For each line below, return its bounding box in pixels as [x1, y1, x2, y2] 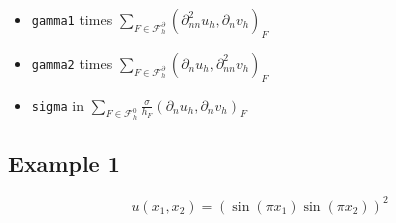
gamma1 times [31, 9, 113, 29]
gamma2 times [31, 52, 113, 73]
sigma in [31, 94, 84, 115]
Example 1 [8, 148, 120, 179]
